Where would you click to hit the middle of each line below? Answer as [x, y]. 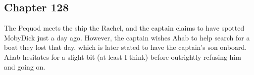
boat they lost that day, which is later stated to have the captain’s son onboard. [126, 47]
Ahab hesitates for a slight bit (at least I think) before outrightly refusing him [123, 56]
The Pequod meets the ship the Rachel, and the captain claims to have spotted [124, 28]
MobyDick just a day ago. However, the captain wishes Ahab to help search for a [127, 37]
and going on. [25, 66]
